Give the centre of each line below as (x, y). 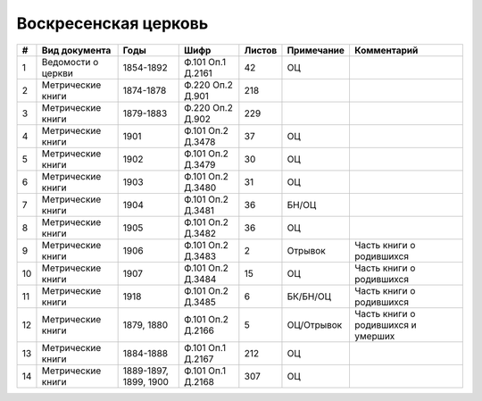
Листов (261, 50)
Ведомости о (70, 62)
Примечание (316, 50)
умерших (374, 336)
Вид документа (76, 50)
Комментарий (386, 50)
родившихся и (385, 324)
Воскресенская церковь (112, 23)
